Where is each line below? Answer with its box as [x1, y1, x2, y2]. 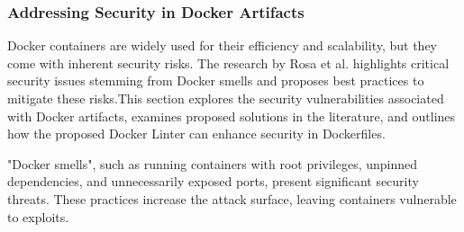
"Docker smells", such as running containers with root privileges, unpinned [7, 154, 418, 173]
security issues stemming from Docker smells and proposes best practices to [7, 71, 424, 90]
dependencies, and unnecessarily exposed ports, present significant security [7, 172, 419, 191]
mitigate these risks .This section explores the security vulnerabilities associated [7, 89, 444, 107]
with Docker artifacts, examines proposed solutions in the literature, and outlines [7, 106, 456, 125]
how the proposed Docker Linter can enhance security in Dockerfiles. [7, 124, 386, 143]
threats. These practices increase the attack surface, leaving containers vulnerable [7, 189, 457, 208]
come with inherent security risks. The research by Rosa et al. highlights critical [7, 53, 450, 72]
